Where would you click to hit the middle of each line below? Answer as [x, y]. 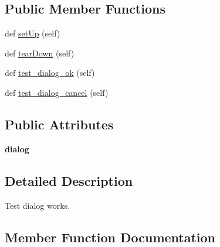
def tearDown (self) [40, 53]
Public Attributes [59, 124]
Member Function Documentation [110, 237]
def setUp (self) [33, 33]
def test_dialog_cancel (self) [57, 92]
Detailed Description [69, 180]
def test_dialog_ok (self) [50, 73]
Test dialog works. [38, 205]
